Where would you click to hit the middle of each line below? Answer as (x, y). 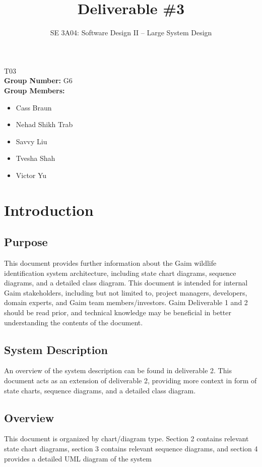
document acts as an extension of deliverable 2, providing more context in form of (130, 380)
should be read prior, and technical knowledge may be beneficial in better (118, 312)
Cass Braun (34, 107)
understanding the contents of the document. (74, 322)
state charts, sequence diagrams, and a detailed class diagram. (100, 390)
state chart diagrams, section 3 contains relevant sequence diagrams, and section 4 (131, 448)
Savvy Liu (31, 141)
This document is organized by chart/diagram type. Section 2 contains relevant (126, 439)
